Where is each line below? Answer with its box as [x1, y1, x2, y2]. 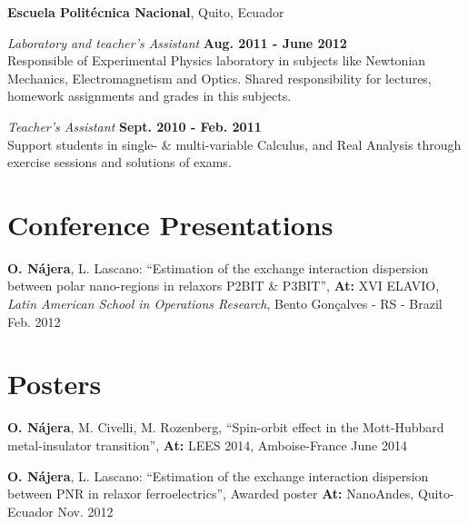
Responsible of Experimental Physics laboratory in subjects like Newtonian [7, 51, 426, 70]
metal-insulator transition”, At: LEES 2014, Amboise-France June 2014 [7, 435, 407, 454]
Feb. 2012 [7, 311, 61, 331]
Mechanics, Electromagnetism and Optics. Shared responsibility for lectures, [7, 68, 432, 87]
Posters [7, 365, 102, 402]
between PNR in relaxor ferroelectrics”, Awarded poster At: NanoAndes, [7, 484, 414, 503]
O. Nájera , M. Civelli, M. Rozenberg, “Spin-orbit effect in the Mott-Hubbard [7, 418, 444, 437]
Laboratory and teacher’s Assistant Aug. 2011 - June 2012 [7, 33, 347, 52]
